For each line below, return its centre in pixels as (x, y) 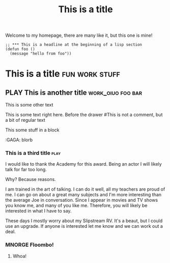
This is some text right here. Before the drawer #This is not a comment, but (84, 115)
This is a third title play (33, 153)
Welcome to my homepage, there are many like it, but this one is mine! (79, 35)
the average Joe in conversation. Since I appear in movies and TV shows (82, 200)
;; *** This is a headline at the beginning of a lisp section (74, 45)
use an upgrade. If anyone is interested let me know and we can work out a (84, 226)
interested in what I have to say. (39, 211)
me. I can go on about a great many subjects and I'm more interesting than (83, 195)
